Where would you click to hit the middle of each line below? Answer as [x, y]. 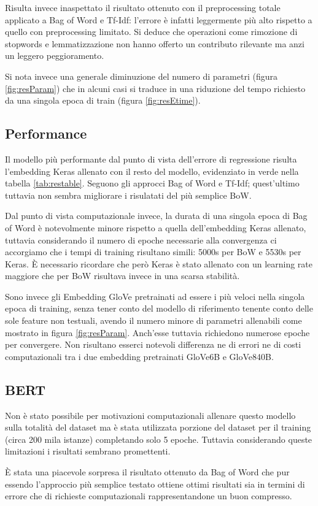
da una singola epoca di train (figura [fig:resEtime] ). [103, 100]
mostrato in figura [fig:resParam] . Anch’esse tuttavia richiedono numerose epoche [157, 332]
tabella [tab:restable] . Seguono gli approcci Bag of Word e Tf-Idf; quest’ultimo [152, 183]
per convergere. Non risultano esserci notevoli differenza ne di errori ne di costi [153, 344]
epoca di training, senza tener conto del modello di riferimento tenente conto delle [159, 308]
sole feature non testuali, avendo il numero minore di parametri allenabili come [153, 320]
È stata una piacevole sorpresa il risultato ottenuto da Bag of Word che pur [147, 472]
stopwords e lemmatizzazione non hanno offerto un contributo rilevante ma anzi [155, 43]
